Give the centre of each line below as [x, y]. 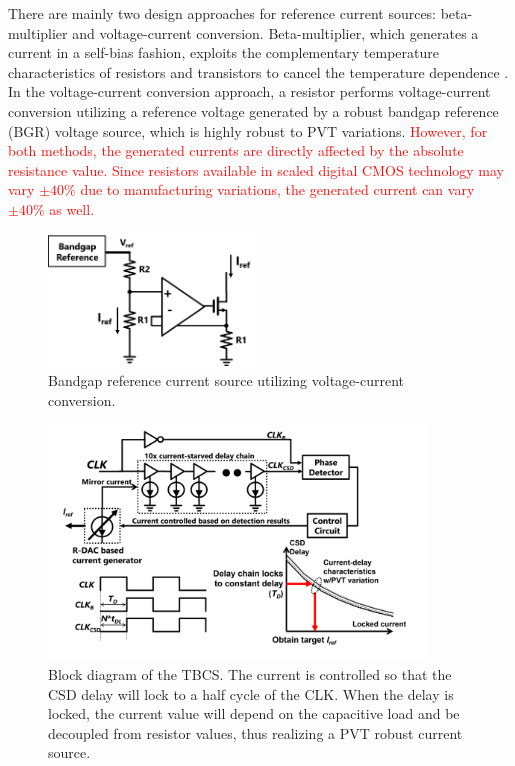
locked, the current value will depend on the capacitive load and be [254, 713]
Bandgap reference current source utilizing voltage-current [226, 379]
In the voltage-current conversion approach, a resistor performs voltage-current [249, 91]
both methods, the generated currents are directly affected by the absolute [236, 150]
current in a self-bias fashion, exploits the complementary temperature [224, 52]
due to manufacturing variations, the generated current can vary [277, 189]
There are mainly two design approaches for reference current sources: [222, 13]
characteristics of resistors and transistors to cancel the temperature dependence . [258, 71]
